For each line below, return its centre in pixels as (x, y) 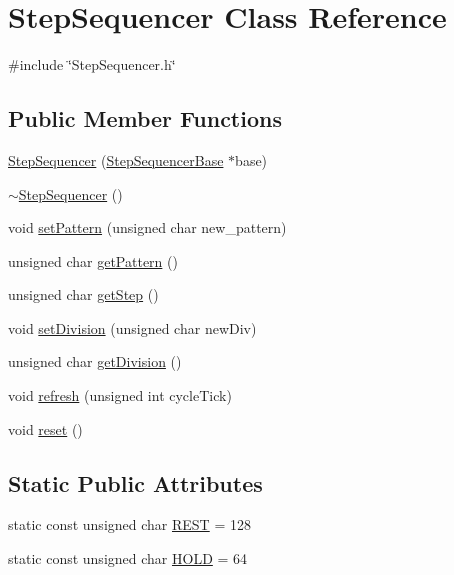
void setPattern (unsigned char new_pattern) (147, 227)
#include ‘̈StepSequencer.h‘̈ (92, 64)
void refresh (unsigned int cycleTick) (120, 395)
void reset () (45, 428)
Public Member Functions (145, 118)
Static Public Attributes (135, 482)
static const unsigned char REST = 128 (129, 524)
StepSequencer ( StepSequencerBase (116, 159)
